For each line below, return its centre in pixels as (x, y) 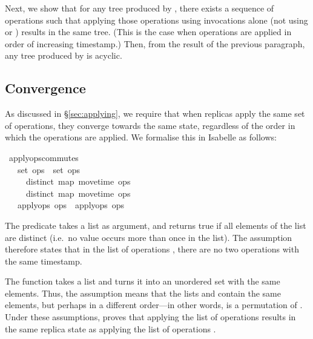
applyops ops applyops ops (71, 205)
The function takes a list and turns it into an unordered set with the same (143, 281)
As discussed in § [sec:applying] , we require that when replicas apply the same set (155, 114)
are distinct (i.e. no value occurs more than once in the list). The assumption (149, 237)
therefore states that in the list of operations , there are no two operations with (152, 249)
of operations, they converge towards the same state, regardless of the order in (150, 125)
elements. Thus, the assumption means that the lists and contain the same (143, 293)
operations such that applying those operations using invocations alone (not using (156, 20)
